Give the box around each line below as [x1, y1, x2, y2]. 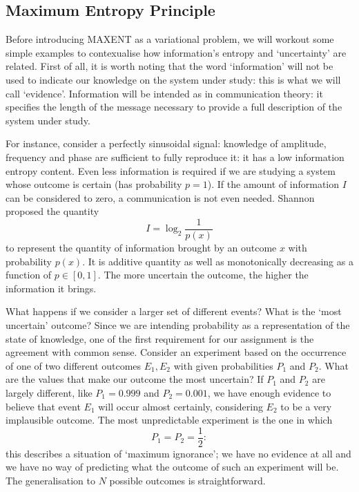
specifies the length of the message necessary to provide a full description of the [6, 100, 342, 114]
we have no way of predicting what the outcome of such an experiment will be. [6, 460, 339, 474]
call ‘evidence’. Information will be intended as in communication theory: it [6, 86, 323, 100]
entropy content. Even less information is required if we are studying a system [6, 163, 336, 178]
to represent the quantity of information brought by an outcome [6, 240, 277, 254]
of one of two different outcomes [6, 358, 142, 372]
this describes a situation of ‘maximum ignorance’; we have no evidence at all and [6, 446, 351, 460]
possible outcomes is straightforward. [109, 473, 266, 487]
